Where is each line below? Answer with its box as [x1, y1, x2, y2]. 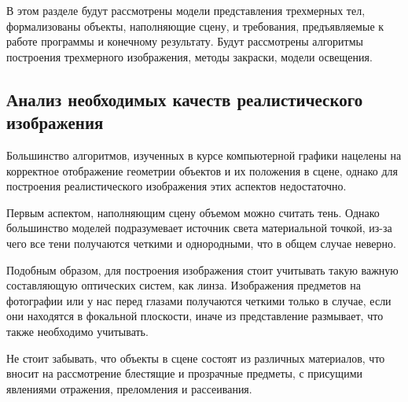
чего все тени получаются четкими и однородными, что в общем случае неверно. [6, 234, 396, 251]
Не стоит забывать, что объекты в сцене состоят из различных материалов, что [6, 349, 385, 366]
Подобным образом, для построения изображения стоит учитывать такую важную [6, 261, 399, 278]
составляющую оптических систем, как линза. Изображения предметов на [6, 277, 361, 293]
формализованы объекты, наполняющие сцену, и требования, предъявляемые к [6, 17, 384, 34]
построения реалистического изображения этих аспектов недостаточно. [6, 178, 347, 194]
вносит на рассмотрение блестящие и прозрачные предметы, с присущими [6, 365, 362, 382]
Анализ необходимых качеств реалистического [6, 87, 363, 111]
